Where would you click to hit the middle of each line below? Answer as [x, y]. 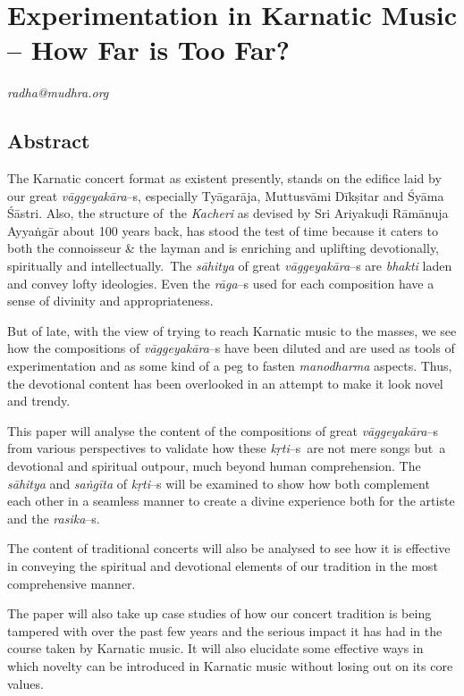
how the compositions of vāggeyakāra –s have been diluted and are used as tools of [231, 348]
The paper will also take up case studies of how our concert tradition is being [219, 613]
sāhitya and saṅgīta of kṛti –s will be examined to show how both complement [219, 483]
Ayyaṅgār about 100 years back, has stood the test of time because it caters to [223, 230]
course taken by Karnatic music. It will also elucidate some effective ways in [215, 648]
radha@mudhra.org [58, 92]
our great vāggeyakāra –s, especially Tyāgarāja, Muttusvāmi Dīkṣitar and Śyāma [226, 195]
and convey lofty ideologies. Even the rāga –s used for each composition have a [221, 283]
